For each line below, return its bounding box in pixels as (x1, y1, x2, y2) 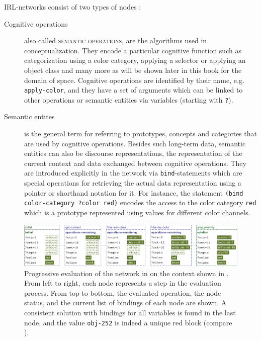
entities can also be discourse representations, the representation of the (24, 148, 242, 158)
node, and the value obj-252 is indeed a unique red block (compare (24, 317, 232, 327)
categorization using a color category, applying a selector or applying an (24, 55, 246, 65)
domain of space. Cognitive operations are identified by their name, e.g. (24, 74, 244, 85)
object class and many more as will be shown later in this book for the (24, 64, 242, 75)
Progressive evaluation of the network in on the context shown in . (24, 268, 229, 278)
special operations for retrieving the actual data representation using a (24, 178, 241, 188)
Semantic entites (4, 111, 55, 122)
